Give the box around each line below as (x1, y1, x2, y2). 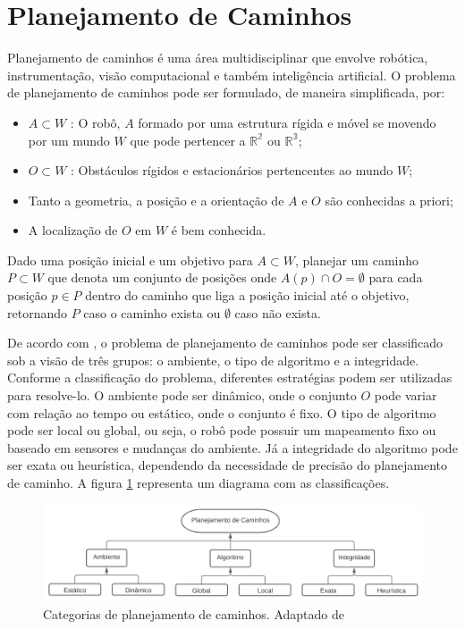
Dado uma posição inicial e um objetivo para (7, 250, 253, 269)
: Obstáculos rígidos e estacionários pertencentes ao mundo (71, 161, 393, 180)
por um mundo (28, 130, 110, 149)
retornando (7, 303, 67, 322)
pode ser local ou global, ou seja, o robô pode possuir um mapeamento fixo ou (7, 421, 436, 440)
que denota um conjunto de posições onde (47, 268, 277, 287)
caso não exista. (234, 303, 321, 322)
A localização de (28, 221, 118, 239)
